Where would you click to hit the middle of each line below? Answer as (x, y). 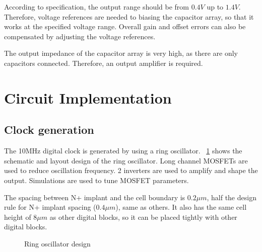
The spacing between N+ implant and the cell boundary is (95, 197)
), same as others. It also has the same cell (181, 207)
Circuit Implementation (88, 97)
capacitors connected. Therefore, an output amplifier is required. (104, 63)
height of (18, 217)
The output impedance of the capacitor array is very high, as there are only (121, 53)
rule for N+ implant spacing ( (50, 207)
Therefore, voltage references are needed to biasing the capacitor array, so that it (129, 16)
